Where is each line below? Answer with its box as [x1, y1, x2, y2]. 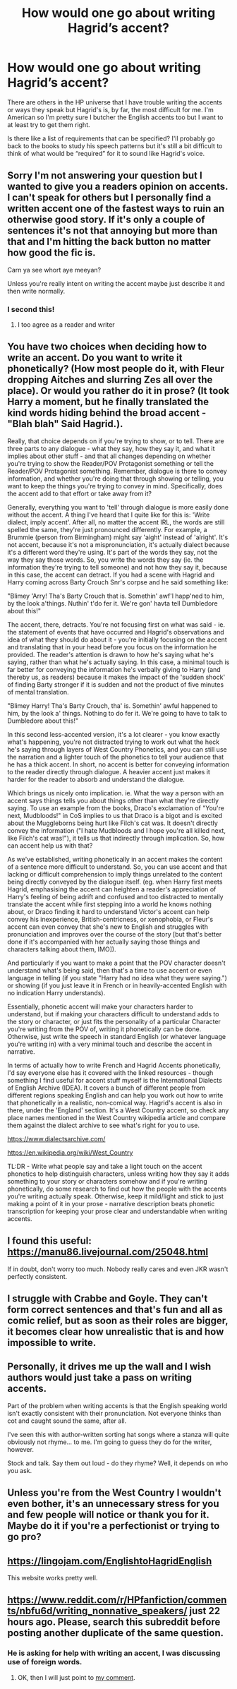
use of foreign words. [7, 1657, 83, 1667]
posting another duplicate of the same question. [7, 1627, 224, 1639]
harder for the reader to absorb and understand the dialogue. [7, 775, 186, 783]
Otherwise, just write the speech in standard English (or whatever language [7, 1032, 226, 1040]
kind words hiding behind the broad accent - [7, 407, 207, 419]
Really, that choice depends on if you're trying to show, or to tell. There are [7, 436, 224, 445]
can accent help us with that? [7, 841, 93, 850]
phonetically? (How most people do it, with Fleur [7, 363, 224, 375]
